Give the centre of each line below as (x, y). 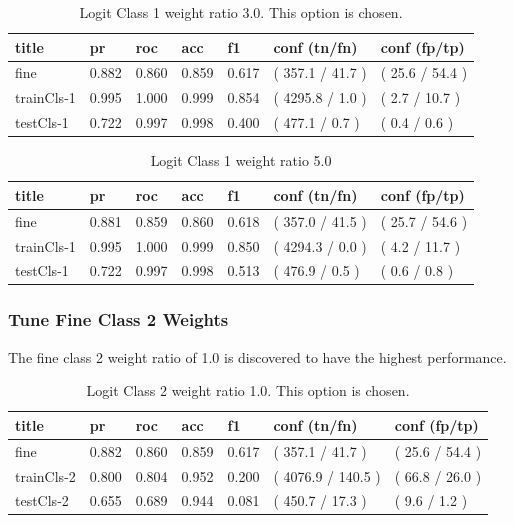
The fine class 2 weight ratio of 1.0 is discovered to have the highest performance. (257, 356)
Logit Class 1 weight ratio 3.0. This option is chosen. (241, 12)
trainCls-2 (45, 475)
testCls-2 (42, 500)
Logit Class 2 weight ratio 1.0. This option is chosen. (248, 390)
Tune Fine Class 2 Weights (118, 319)
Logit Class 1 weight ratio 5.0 (241, 160)
